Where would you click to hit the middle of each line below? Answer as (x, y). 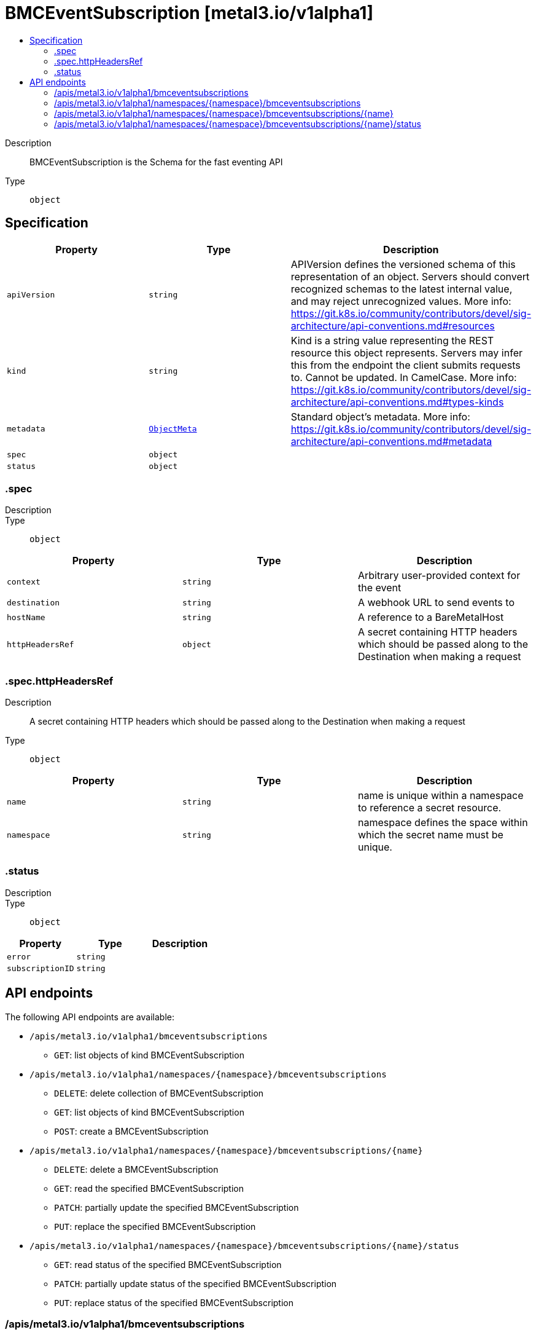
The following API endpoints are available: (90, 1017)
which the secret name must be (430, 835)
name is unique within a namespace (441, 796)
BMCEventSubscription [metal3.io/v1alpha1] (189, 13)
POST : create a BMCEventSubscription (131, 1131)
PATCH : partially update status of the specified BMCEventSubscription (196, 1283)
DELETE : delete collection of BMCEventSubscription (159, 1093)
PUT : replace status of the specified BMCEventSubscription (174, 1302)
